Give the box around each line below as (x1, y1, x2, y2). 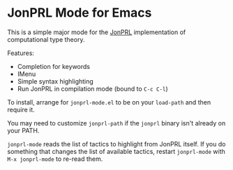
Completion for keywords (17, 62, 91, 70)
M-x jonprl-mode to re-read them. (7, 155, 103, 163)
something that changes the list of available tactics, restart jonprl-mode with (7, 147, 225, 155)
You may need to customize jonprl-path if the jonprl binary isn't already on (7, 118, 226, 127)
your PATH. (7, 126, 40, 134)
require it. (7, 105, 35, 114)
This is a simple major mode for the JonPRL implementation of (7, 28, 186, 36)
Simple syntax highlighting (17, 77, 94, 85)
